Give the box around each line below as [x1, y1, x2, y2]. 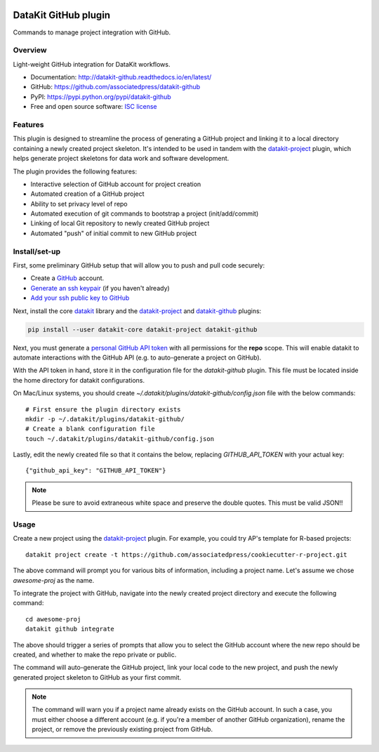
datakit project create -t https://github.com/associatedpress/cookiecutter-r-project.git [25, 550, 347, 558]
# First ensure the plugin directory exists [25, 405, 182, 414]
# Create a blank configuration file [25, 425, 156, 433]
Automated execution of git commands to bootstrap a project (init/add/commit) [30, 209, 259, 218]
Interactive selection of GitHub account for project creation [30, 180, 201, 188]
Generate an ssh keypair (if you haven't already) [30, 284, 170, 292]
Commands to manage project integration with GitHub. [13, 28, 171, 37]
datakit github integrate [25, 625, 115, 633]
